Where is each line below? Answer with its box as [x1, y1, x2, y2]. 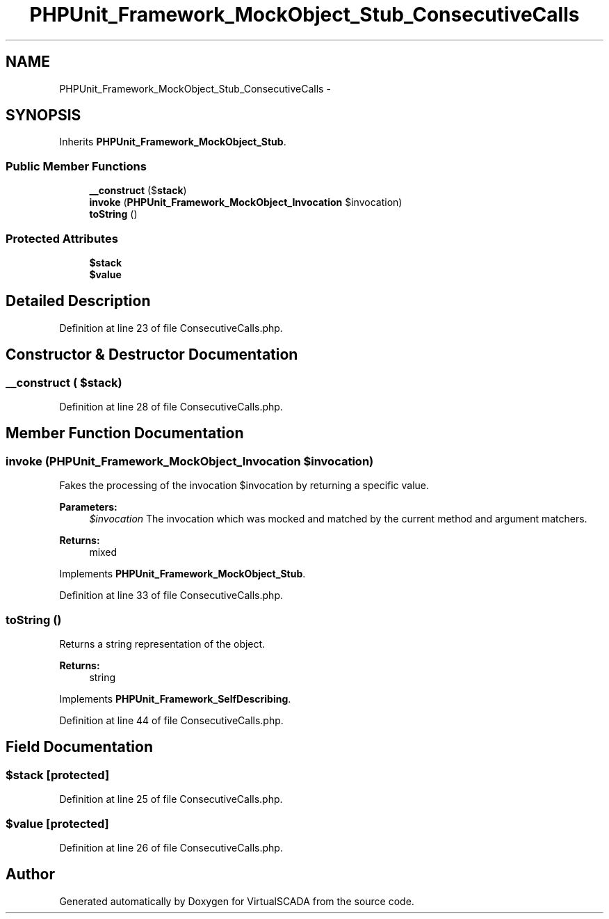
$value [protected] [6, 816, 109, 831]
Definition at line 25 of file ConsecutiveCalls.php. [59, 793, 283, 806]
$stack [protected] [6, 767, 110, 782]
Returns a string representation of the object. [59, 637, 266, 650]
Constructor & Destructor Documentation [6, 346, 298, 364]
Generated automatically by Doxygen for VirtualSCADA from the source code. [59, 895, 414, 907]
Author [6, 865, 55, 884]
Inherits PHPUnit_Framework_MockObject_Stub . [59, 136, 286, 148]
